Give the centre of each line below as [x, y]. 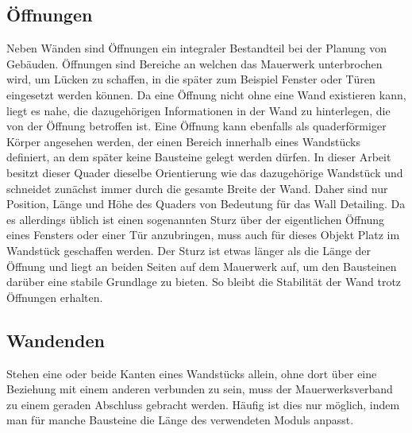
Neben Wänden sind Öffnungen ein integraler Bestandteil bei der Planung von [197, 48]
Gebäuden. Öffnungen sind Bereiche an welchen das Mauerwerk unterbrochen [194, 63]
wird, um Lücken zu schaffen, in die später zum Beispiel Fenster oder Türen [191, 79]
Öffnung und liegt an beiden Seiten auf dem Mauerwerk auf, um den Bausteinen [202, 266]
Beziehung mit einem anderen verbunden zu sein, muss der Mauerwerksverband [200, 389]
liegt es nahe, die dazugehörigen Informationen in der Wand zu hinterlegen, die [198, 110]
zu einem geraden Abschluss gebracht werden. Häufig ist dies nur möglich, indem [203, 404]
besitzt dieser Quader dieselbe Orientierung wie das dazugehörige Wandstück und [205, 172]
